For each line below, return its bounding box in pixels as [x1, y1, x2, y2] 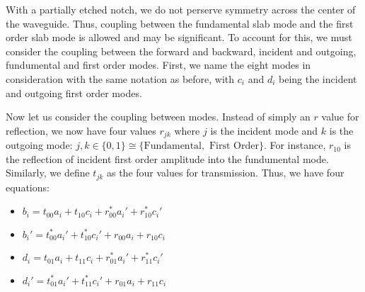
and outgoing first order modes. [6, 85, 142, 100]
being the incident [279, 71, 357, 86]
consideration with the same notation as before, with [6, 71, 235, 86]
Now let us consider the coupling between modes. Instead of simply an [6, 109, 311, 124]
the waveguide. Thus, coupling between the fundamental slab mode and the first [6, 16, 354, 30]
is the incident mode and [210, 123, 318, 137]
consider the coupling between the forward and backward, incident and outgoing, [6, 43, 357, 58]
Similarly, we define [6, 165, 90, 180]
